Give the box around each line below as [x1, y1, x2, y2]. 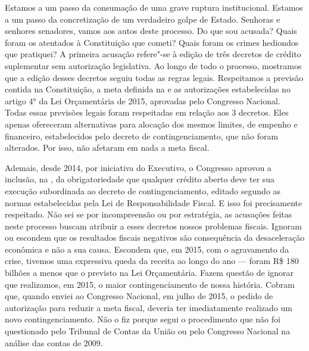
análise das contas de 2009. [5, 336, 103, 349]
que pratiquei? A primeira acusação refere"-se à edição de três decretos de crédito [5, 48, 301, 60]
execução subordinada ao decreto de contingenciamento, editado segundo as [5, 184, 281, 197]
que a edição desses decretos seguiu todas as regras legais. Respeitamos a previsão [5, 71, 304, 83]
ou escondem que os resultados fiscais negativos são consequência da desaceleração [5, 231, 305, 244]
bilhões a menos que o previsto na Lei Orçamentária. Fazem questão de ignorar [5, 266, 294, 279]
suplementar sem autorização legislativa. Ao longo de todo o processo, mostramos [5, 59, 302, 72]
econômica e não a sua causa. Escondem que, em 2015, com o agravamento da [5, 243, 289, 255]
